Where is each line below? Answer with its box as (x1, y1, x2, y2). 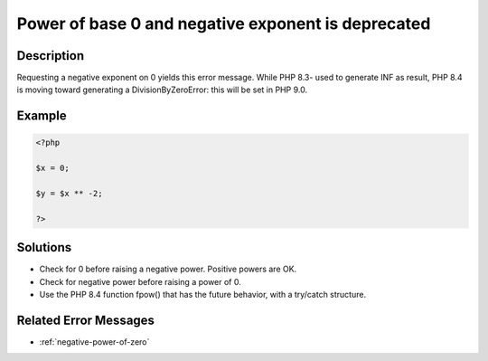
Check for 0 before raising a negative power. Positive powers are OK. (39, 263, 297, 275)
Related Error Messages (16, 312, 155, 328)
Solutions (16, 240, 72, 255)
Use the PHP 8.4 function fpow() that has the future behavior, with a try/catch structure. (39, 290, 366, 300)
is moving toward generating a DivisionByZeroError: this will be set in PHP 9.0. (16, 84, 307, 95)
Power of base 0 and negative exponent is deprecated (16, 14, 431, 33)
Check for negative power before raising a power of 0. (39, 276, 241, 287)
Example (16, 109, 67, 124)
